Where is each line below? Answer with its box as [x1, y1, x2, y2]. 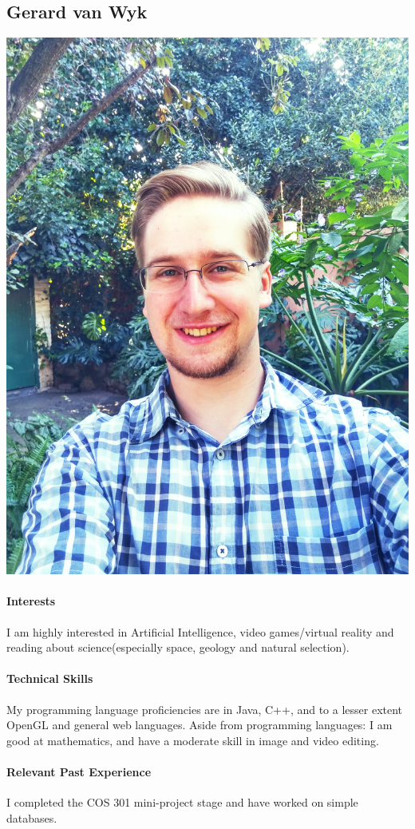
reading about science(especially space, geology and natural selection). [6, 639, 350, 656]
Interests [6, 593, 56, 609]
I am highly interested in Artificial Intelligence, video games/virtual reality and [6, 623, 394, 640]
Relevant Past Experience [6, 763, 152, 779]
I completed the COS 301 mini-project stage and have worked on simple [6, 794, 358, 811]
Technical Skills [6, 670, 93, 687]
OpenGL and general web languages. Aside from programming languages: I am [6, 716, 393, 733]
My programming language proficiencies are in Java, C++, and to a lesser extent [6, 700, 403, 717]
